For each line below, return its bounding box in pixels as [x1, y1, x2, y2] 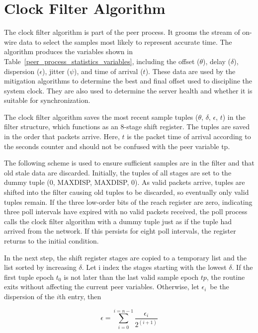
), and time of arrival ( [74, 66, 143, 76]
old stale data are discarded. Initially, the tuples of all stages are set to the [4, 167, 232, 177]
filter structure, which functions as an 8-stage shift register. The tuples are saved [4, 121, 250, 132]
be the [210, 281, 229, 292]
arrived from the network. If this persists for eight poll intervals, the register [4, 226, 236, 236]
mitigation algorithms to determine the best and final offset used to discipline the [4, 76, 253, 86]
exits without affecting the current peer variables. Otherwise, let [4, 281, 199, 292]
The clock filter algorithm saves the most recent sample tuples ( [4, 111, 198, 122]
